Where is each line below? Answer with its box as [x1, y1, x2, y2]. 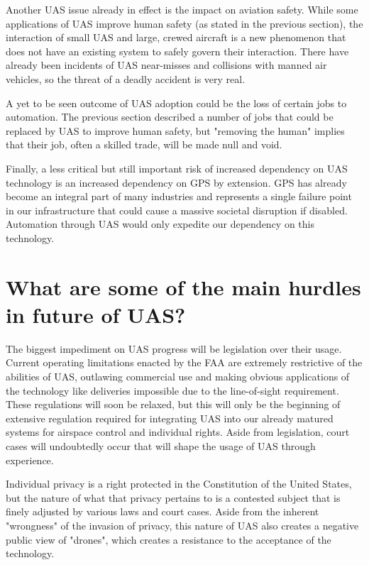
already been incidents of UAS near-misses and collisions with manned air [6, 57, 327, 72]
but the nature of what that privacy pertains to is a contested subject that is [6, 490, 341, 505]
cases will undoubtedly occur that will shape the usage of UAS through [6, 438, 316, 453]
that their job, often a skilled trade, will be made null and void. [6, 137, 282, 152]
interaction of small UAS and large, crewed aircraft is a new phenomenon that [6, 30, 346, 45]
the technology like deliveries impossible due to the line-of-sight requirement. [6, 383, 339, 397]
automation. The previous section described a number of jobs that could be [6, 109, 334, 124]
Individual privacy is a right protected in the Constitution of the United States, [6, 476, 352, 491]
